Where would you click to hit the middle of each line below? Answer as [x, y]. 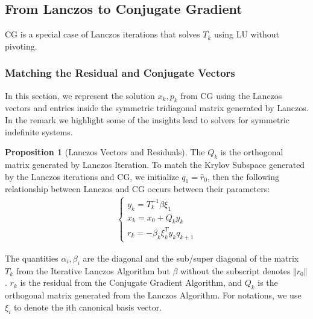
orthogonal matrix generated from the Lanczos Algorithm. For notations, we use [153, 295]
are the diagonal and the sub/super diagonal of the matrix [191, 258]
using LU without [246, 34]
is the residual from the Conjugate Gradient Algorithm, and [131, 282]
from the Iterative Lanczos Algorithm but [93, 270]
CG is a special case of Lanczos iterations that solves [103, 34]
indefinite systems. [39, 131]
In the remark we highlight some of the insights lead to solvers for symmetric [147, 120]
